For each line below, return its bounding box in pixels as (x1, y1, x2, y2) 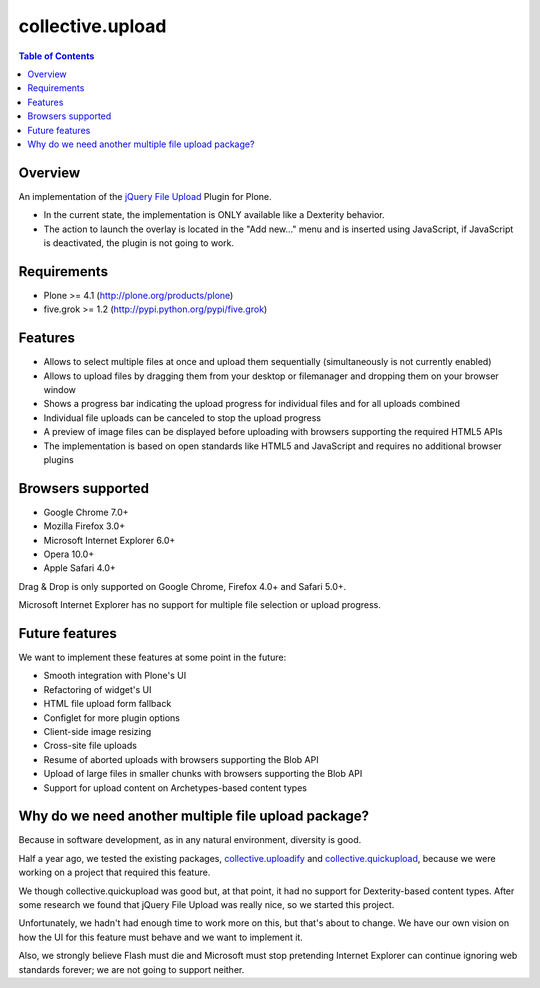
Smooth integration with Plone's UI (43, 670, 187, 682)
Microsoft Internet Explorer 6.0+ (43, 534, 176, 546)
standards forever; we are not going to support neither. (18, 963, 245, 975)
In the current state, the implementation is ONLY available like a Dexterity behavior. (43, 209, 385, 221)
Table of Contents (18, 50, 95, 62)
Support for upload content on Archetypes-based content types (43, 781, 307, 794)
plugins (43, 453, 74, 465)
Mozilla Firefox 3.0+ (43, 520, 125, 532)
